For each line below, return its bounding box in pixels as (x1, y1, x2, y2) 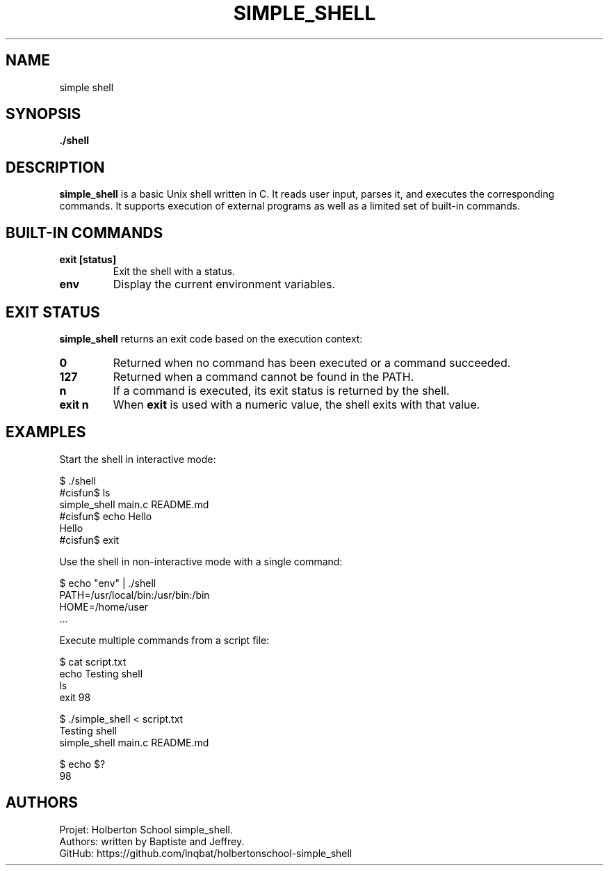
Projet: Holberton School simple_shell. (59, 823, 233, 835)
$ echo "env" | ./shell (59, 576, 156, 589)
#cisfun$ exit (59, 533, 120, 546)
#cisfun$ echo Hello (59, 510, 152, 522)
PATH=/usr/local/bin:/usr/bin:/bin (59, 588, 210, 601)
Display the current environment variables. (113, 277, 335, 292)
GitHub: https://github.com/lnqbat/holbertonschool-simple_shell (59, 847, 352, 859)
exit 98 (59, 691, 91, 703)
